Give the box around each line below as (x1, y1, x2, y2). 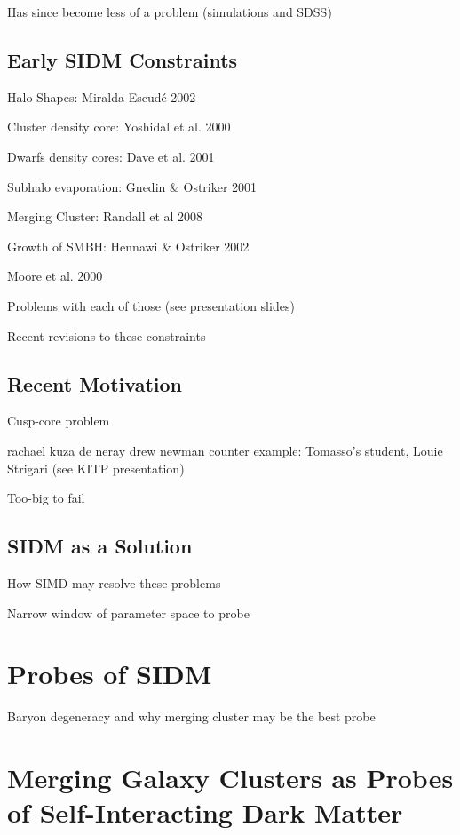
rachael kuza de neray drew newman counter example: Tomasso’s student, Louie (7, 441, 443, 459)
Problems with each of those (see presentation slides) (7, 296, 295, 314)
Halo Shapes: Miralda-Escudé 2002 (7, 87, 196, 106)
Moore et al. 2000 (7, 266, 103, 285)
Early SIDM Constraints (7, 45, 238, 73)
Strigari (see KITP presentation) (7, 458, 185, 477)
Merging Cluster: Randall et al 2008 (7, 207, 203, 226)
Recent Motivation (7, 370, 182, 397)
